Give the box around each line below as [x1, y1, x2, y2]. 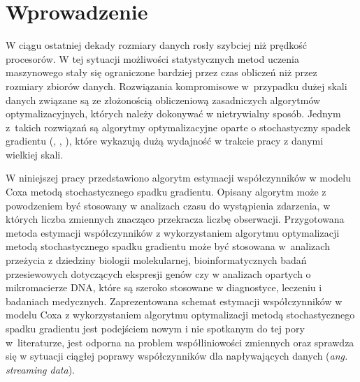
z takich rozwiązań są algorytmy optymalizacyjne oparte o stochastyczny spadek [6, 119, 351, 134]
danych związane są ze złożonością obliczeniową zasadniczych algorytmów [6, 92, 321, 107]
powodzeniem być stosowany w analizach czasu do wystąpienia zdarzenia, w [6, 198, 331, 212]
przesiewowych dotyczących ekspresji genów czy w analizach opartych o [6, 266, 311, 281]
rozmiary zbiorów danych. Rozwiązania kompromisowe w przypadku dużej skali [6, 78, 347, 93]
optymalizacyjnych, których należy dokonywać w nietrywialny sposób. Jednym [6, 106, 341, 121]
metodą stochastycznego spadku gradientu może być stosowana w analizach [6, 239, 330, 254]
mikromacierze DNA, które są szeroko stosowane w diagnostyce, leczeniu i [6, 280, 322, 295]
